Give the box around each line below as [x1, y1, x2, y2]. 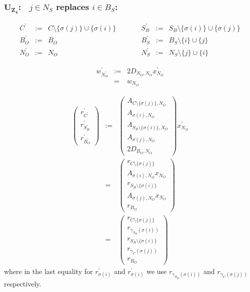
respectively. [4, 278, 41, 289]
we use [146, 266, 167, 277]
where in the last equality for [4, 266, 93, 277]
